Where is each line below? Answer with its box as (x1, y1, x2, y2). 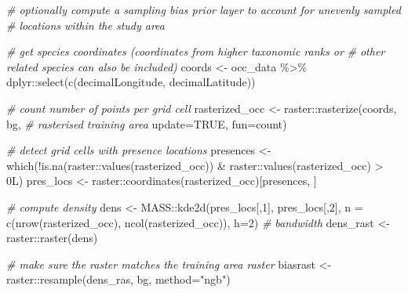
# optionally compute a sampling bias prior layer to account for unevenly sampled (6, 2, 401, 17)
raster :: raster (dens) (6, 230, 98, 246)
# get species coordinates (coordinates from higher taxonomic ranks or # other (6, 43, 385, 60)
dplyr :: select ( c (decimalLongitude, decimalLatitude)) (6, 74, 256, 90)
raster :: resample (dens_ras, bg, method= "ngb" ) (6, 271, 231, 288)
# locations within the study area (6, 16, 165, 33)
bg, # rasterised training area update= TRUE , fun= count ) (6, 115, 287, 132)
